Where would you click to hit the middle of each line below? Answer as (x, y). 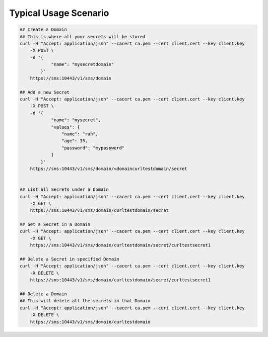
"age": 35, (74, 141)
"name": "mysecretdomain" (82, 64)
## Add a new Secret (44, 92)
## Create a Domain (43, 30)
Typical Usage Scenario (59, 13)
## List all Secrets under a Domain (64, 190)
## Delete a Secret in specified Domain (69, 259)
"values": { (66, 127)
